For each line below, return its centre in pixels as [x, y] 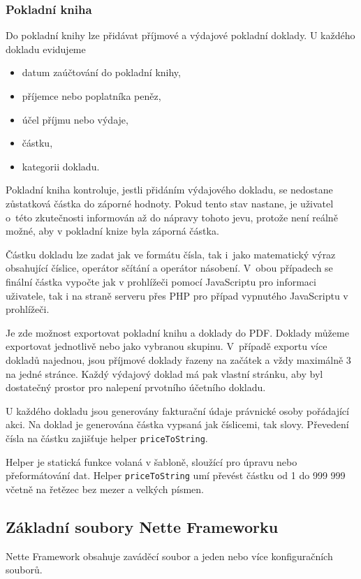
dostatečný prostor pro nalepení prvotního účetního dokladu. [136, 387]
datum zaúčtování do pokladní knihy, [101, 72]
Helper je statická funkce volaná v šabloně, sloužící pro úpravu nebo [152, 461]
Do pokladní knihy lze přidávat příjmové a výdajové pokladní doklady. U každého [180, 35]
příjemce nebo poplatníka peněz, [91, 96]
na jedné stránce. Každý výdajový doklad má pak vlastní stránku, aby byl [164, 373]
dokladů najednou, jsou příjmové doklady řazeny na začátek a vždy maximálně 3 [178, 359]
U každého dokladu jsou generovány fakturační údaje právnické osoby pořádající [177, 410]
